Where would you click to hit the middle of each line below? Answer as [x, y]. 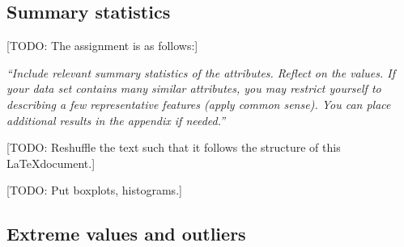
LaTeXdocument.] [51, 163]
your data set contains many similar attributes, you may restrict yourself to [194, 88]
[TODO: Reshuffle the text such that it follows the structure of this [174, 147]
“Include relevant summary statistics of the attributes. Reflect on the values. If [201, 72]
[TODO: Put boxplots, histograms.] [94, 190]
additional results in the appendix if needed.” [116, 120]
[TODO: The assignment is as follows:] [102, 46]
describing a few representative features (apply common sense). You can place [199, 104]
